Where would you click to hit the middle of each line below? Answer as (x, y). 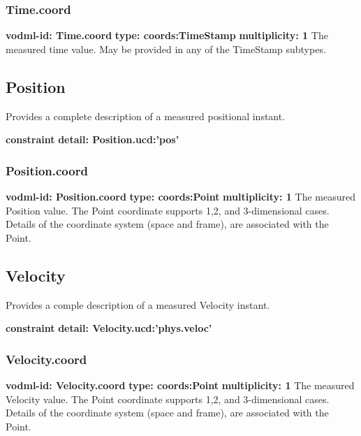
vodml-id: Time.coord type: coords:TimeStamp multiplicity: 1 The (167, 35)
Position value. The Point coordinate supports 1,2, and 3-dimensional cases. (168, 210)
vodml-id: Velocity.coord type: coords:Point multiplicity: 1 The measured (180, 385)
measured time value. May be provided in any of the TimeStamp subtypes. (166, 49)
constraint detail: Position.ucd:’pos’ (93, 139)
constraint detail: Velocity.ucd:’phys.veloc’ (109, 328)
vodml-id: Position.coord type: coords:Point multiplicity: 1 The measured (180, 197)
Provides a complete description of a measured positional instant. (146, 116)
